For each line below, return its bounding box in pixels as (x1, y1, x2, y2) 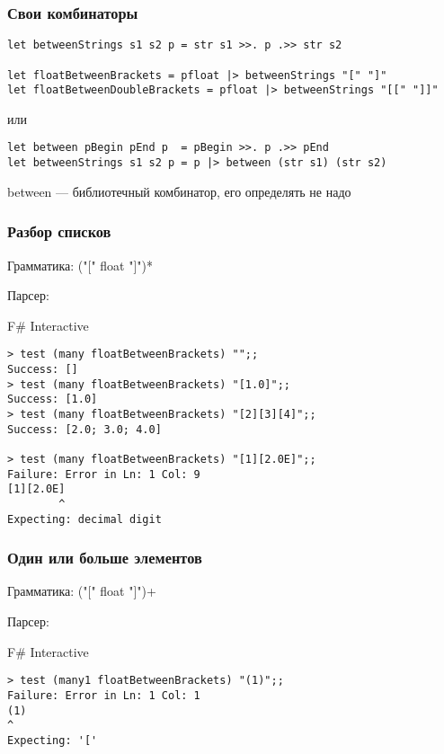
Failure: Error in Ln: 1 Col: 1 (7, 688, 200, 702)
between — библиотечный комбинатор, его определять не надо (7, 182, 351, 200)
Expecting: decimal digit (7, 512, 162, 526)
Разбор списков (7, 220, 111, 243)
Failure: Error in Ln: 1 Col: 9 (7, 467, 200, 481)
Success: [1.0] (7, 393, 98, 406)
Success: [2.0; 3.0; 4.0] (7, 422, 162, 436)
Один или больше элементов (7, 546, 202, 569)
